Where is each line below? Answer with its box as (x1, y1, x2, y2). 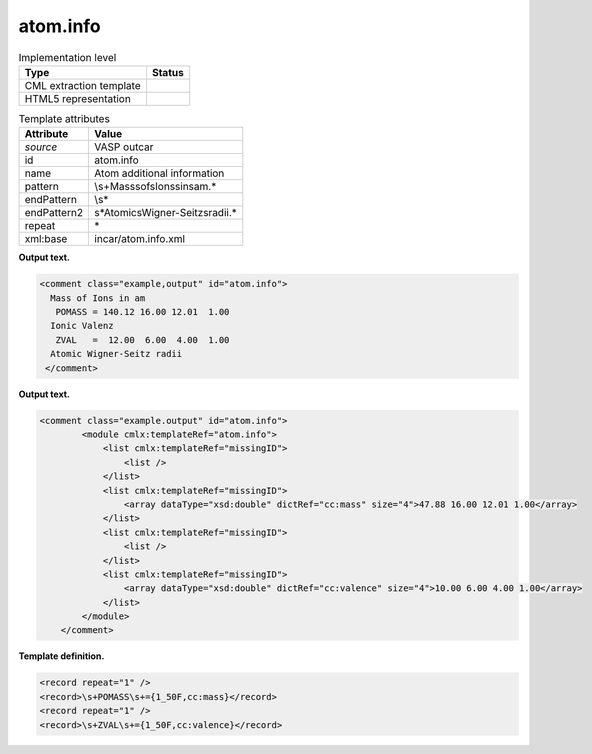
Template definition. (18, 650, 105, 662)
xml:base (24, 232, 68, 246)
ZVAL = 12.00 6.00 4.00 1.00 (55, 334, 230, 345)
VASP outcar (94, 140, 154, 154)
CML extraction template (24, 78, 141, 92)
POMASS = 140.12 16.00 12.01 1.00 (55, 306, 230, 318)
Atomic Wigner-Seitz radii (50, 348, 183, 360)
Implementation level (18, 50, 117, 64)
